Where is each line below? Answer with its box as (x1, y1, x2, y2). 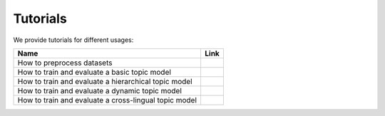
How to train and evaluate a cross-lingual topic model (17, 95, 197, 105)
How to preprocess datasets (17, 58, 113, 68)
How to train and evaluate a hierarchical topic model (17, 76, 192, 86)
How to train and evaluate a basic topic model (17, 67, 171, 77)
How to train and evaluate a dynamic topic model (17, 85, 182, 95)
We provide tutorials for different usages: (13, 36, 134, 44)
